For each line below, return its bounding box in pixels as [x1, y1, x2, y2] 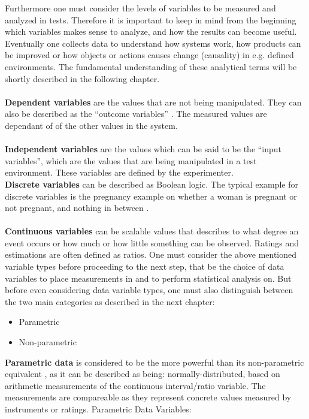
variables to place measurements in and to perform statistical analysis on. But [5, 272, 292, 284]
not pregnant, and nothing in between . [5, 201, 149, 214]
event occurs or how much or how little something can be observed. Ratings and [5, 236, 299, 249]
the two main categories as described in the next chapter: [5, 295, 215, 308]
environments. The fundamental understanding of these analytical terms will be [5, 60, 297, 73]
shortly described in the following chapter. [5, 72, 160, 85]
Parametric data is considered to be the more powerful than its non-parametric [5, 355, 304, 368]
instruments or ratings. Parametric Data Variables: [5, 403, 192, 415]
